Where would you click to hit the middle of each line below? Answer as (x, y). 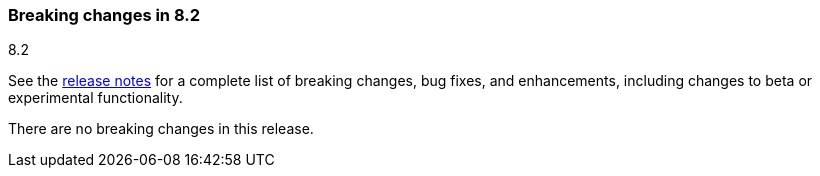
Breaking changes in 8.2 (104, 15)
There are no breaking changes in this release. (161, 129)
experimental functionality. (95, 98)
